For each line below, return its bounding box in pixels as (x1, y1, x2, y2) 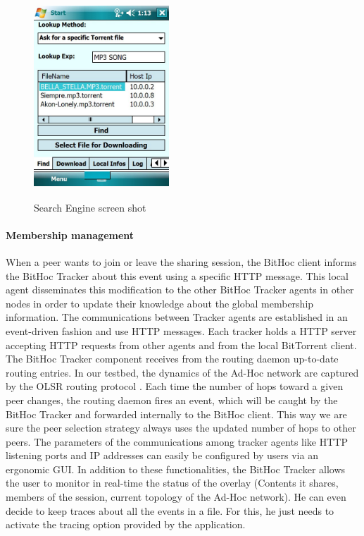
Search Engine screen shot (34, 200, 146, 214)
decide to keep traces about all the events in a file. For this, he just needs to (6, 503, 334, 518)
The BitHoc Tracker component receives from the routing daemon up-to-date (6, 351, 339, 366)
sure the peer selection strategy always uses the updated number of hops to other (6, 420, 356, 435)
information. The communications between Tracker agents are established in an (6, 310, 348, 324)
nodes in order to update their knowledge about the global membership (6, 296, 314, 310)
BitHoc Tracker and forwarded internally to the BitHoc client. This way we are (6, 406, 347, 421)
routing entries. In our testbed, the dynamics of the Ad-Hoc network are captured (6, 365, 359, 379)
